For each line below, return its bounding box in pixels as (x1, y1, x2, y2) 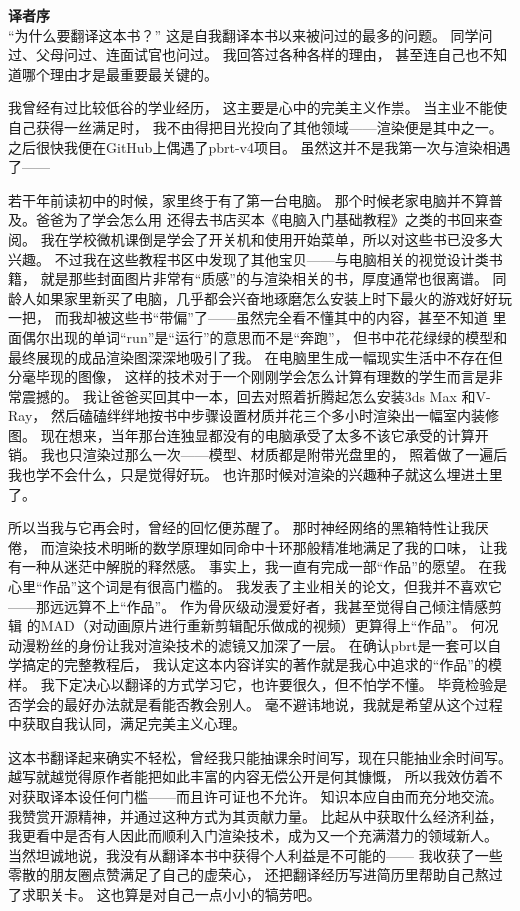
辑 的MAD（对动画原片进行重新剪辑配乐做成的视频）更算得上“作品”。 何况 (8, 615, 499, 636)
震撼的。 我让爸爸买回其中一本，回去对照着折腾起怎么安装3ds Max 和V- (21, 385, 491, 406)
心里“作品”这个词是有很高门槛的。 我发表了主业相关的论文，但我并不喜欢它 (8, 576, 502, 597)
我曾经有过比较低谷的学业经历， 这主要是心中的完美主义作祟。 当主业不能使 (8, 97, 508, 118)
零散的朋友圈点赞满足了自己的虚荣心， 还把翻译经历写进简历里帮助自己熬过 (8, 864, 503, 885)
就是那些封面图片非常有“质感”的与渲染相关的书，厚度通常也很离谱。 (40, 268, 488, 289)
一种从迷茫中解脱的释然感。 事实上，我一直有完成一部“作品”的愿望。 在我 (21, 556, 507, 577)
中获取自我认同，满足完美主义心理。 (8, 713, 246, 734)
